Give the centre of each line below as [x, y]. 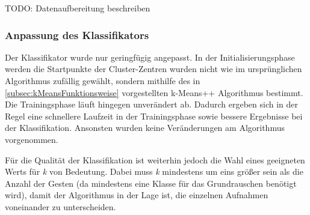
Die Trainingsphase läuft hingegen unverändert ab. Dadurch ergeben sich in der [152, 104]
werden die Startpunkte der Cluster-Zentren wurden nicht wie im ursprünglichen [153, 69]
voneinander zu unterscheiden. [60, 206]
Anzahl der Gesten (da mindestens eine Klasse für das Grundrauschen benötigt [151, 183]
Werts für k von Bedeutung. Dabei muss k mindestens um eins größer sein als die [154, 171]
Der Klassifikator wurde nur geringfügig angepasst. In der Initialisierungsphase [150, 57]
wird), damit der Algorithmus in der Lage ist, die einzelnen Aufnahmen [137, 195]
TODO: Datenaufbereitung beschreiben [78, 8]
